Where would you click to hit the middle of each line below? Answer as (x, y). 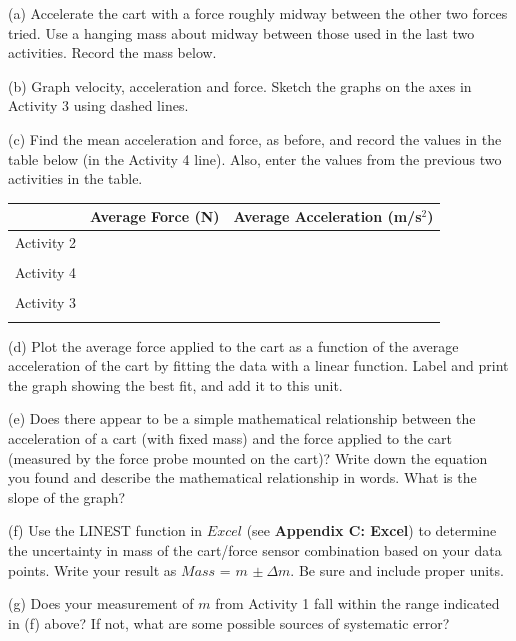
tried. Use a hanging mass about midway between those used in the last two (241, 32)
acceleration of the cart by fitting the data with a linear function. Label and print (258, 365)
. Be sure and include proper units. (397, 569)
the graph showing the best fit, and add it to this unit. (175, 384)
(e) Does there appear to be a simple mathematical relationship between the (242, 418)
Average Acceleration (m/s (327, 216)
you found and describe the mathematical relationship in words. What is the (242, 477)
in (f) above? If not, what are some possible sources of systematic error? (229, 622)
